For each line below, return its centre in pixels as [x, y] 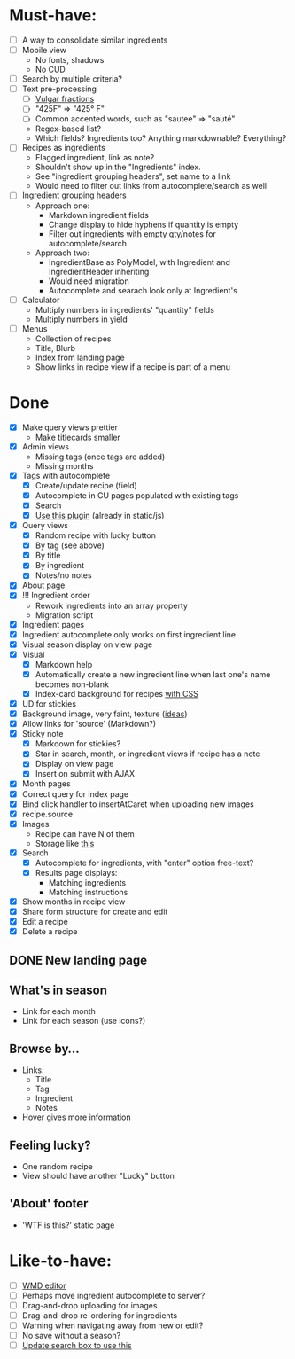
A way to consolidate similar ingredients [95, 40]
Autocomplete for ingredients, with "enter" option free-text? [144, 863]
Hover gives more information [76, 1117]
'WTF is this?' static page [68, 1225]
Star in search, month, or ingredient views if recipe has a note [147, 754]
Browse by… [44, 1048]
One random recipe [57, 1167]
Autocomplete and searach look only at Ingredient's [143, 290]
